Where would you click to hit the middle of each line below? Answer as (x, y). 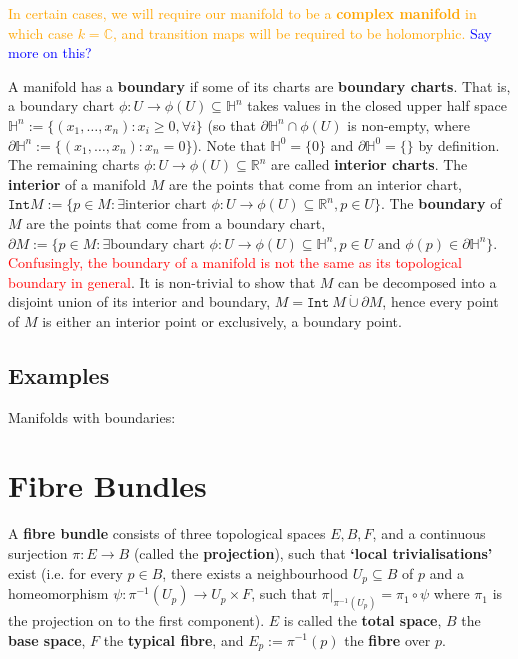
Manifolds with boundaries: (92, 416)
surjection (38, 553)
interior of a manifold (77, 183)
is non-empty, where (408, 124)
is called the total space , (362, 619)
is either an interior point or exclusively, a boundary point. (222, 320)
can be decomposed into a (417, 281)
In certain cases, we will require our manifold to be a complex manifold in (242, 13)
